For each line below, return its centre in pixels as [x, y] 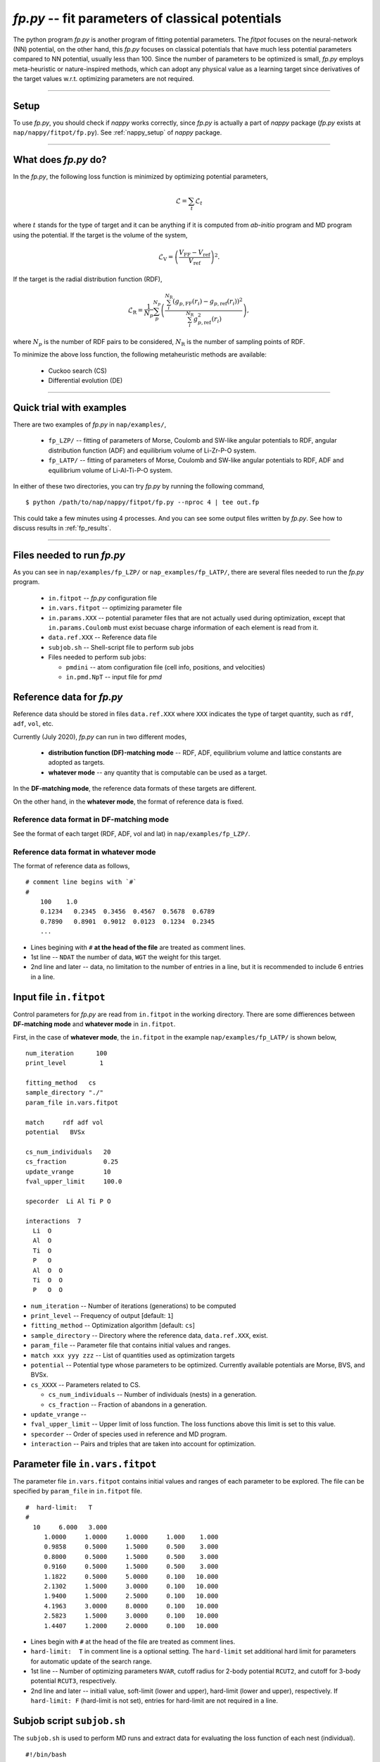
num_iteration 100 [66, 1053]
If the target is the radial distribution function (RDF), [88, 279]
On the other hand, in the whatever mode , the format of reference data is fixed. [128, 801]
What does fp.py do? [60, 160]
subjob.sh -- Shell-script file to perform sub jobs [121, 647]
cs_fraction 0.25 [72, 1162]
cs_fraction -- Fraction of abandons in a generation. [128, 1404]
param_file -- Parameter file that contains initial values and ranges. [131, 1345]
